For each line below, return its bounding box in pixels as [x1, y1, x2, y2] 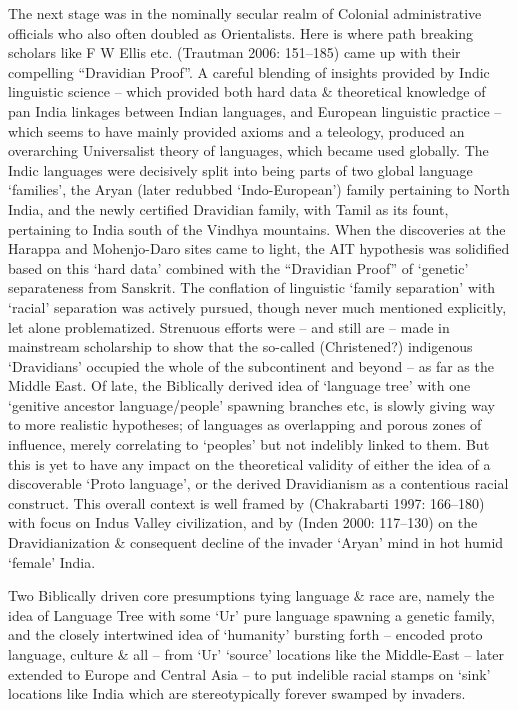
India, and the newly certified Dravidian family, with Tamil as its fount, [8, 198, 449, 219]
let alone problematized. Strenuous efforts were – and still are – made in [8, 316, 450, 337]
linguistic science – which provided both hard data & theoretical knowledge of [8, 81, 486, 102]
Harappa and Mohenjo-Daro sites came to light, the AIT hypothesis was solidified [8, 238, 510, 259]
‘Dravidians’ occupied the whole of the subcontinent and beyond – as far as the [8, 355, 494, 376]
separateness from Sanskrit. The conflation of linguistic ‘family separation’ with [8, 277, 496, 298]
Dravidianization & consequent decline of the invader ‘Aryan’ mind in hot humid [8, 532, 504, 553]
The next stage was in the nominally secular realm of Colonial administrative [8, 3, 482, 23]
